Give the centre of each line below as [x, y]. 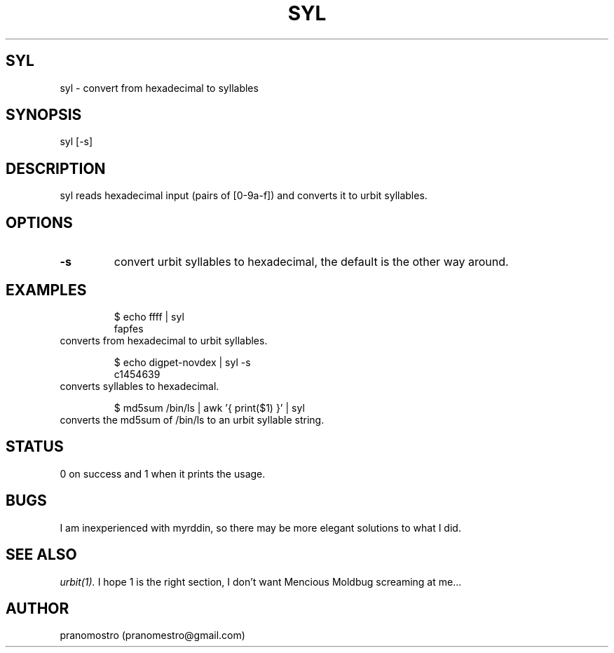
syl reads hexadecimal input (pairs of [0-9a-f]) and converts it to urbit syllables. [244, 196]
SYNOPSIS [44, 115]
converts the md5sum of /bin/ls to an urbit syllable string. [192, 419]
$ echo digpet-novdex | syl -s [182, 362]
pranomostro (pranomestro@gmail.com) [152, 635]
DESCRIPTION [56, 168]
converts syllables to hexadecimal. [139, 386]
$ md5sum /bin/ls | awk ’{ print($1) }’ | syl [209, 408]
